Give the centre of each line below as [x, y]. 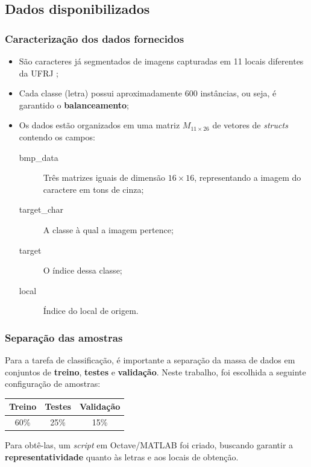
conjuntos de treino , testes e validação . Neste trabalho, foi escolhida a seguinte [155, 371]
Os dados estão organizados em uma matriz [99, 125]
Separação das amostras [64, 337]
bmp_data [39, 157]
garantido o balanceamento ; [74, 105]
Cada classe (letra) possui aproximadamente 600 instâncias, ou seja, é [148, 93]
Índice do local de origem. [91, 311]
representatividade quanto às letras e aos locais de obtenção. [122, 456]
